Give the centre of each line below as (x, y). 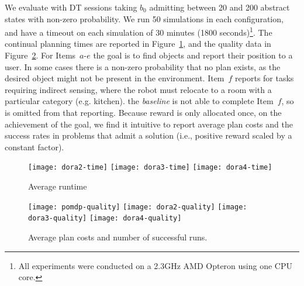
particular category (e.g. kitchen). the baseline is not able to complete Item (139, 101)
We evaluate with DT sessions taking (71, 7)
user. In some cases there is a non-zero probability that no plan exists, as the (143, 66)
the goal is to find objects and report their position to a (193, 55)
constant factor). (34, 147)
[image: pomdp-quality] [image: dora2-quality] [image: (138, 207)
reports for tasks (265, 78)
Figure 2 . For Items (40, 55)
